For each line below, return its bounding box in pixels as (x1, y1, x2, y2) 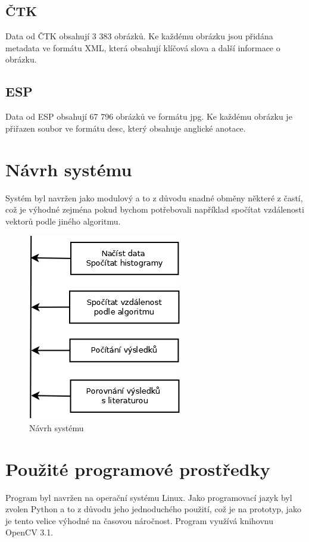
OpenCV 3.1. (5, 526, 54, 538)
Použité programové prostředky (5, 456, 270, 481)
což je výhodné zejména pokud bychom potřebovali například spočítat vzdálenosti (5, 203, 304, 216)
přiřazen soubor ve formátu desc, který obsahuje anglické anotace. (5, 122, 246, 134)
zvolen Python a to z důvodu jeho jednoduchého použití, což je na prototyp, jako (5, 503, 301, 515)
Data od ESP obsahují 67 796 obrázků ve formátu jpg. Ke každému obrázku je (5, 110, 292, 123)
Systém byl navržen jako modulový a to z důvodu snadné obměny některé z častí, (5, 191, 303, 204)
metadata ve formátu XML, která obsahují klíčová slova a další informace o (5, 41, 280, 54)
